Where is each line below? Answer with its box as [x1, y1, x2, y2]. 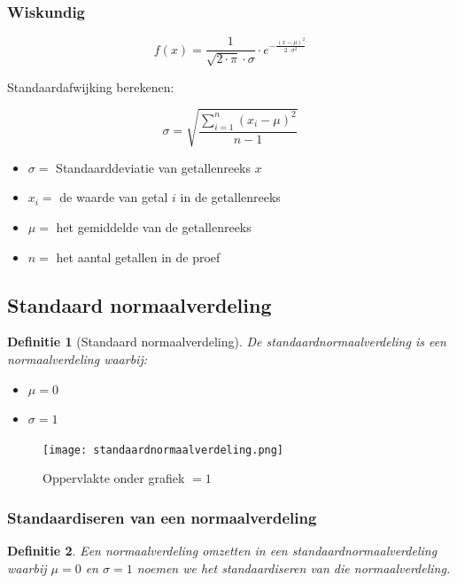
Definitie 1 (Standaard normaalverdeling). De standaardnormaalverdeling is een [7, 332, 446, 351]
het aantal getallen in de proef [56, 247, 221, 266]
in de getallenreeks [180, 188, 281, 206]
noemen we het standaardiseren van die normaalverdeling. [136, 558, 451, 577]
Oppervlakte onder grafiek [43, 469, 185, 487]
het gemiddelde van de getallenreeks [56, 218, 252, 236]
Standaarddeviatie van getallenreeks [56, 158, 252, 176]
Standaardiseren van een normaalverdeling [7, 506, 317, 528]
